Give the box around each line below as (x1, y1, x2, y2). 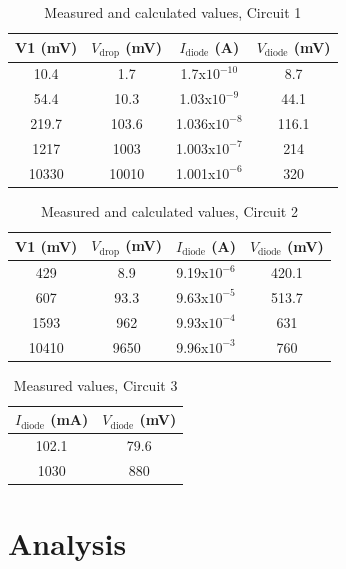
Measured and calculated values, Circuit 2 (40, 200, 298, 221)
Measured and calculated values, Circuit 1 (44, 2, 302, 22)
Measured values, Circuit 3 (13, 374, 178, 395)
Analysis (8, 523, 127, 564)
